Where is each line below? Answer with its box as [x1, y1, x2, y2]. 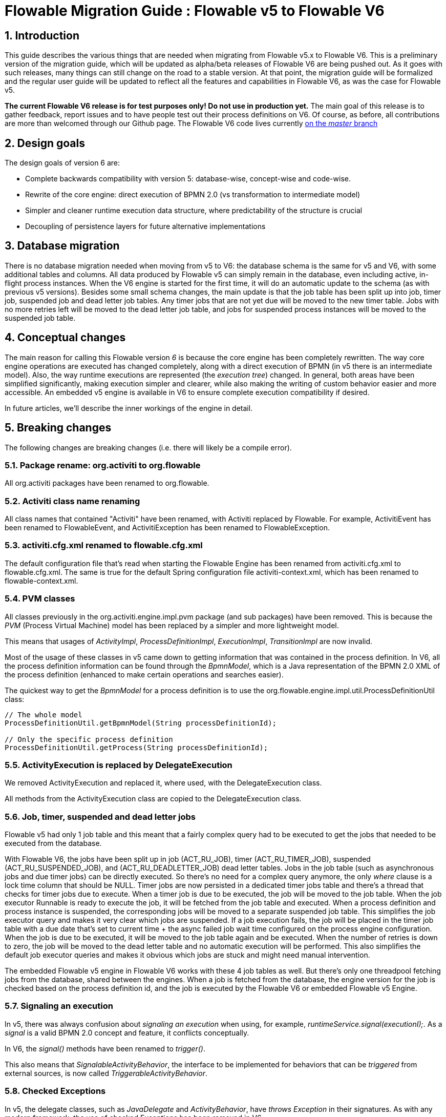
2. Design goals [5, 136, 86, 150]
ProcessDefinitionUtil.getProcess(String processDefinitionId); [5, 743, 268, 752]
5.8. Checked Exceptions [5, 1086, 106, 1097]
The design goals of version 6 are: [5, 158, 120, 168]
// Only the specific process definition [5, 735, 173, 743]
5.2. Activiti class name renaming [5, 495, 140, 506]
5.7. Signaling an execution [5, 1001, 113, 1011]
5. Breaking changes [5, 421, 112, 435]
